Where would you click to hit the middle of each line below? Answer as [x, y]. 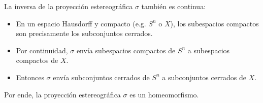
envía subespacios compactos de [126, 50]
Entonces [30, 77]
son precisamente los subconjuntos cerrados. [84, 33]
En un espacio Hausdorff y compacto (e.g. [81, 23]
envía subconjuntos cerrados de [101, 77]
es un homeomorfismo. [164, 94]
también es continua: [174, 6]
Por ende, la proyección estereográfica [62, 94]
